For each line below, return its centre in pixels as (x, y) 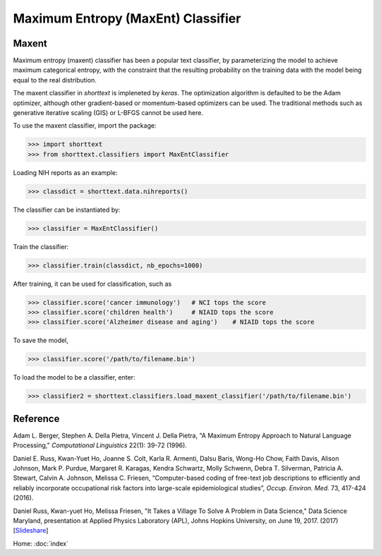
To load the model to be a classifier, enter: (74, 377)
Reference (36, 419)
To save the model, (41, 340)
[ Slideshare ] (31, 531)
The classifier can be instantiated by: (67, 210)
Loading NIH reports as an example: (65, 172)
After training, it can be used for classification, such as (92, 284)
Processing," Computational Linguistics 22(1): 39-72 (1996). (100, 445)
